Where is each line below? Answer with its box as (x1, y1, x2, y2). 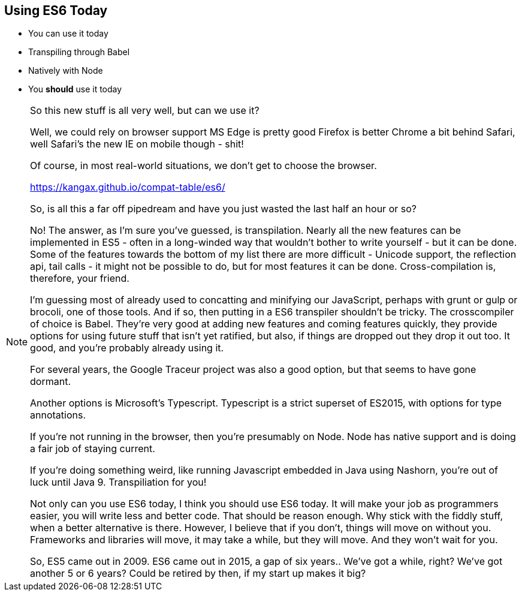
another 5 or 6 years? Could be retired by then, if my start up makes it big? (30, 567, 366, 580)
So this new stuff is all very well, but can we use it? (30, 104, 260, 117)
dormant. (30, 375, 71, 388)
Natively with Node (28, 65, 103, 76)
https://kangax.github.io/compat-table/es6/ (30, 181, 225, 194)
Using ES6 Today (4, 3, 108, 18)
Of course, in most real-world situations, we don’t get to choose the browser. (30, 159, 377, 172)
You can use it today (28, 28, 108, 39)
